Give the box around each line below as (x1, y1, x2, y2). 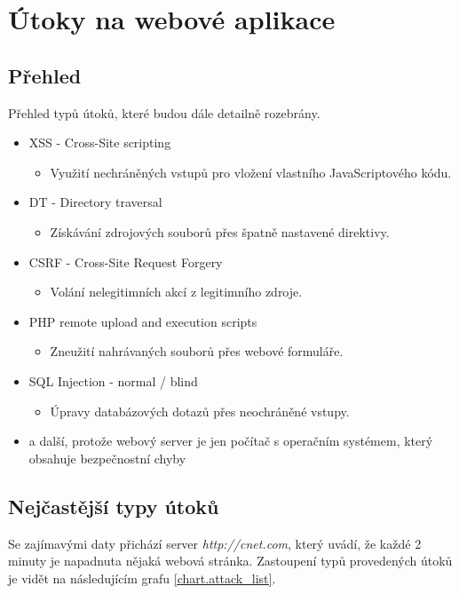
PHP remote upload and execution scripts (28, 312, 257, 330)
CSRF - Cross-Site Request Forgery (28, 252, 223, 271)
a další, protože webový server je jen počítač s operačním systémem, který (28, 432, 433, 450)
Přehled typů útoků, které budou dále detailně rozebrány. (8, 103, 321, 122)
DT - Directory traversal (28, 193, 162, 211)
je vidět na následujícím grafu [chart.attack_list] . (8, 568, 276, 587)
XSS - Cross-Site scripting (28, 133, 171, 152)
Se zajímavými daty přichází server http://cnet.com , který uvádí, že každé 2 (8, 534, 422, 552)
